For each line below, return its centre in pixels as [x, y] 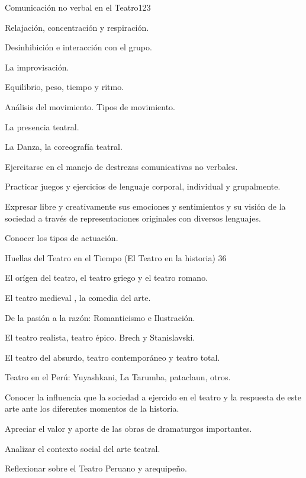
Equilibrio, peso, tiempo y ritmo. [65, 87]
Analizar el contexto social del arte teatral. [83, 448]
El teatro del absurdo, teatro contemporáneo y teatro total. [112, 357]
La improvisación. [37, 67]
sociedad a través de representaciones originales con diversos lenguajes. [133, 218]
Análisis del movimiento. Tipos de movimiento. [90, 106]
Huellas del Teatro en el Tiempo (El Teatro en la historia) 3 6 [116, 257]
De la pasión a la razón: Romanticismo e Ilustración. [100, 317]
